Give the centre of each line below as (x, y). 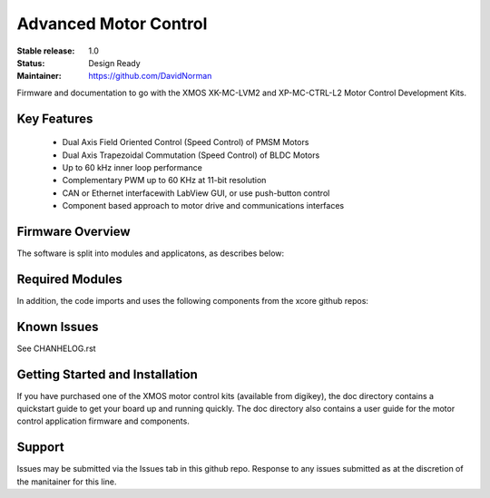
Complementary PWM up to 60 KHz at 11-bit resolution (164, 181)
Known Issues (58, 327)
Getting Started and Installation (108, 374)
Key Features (55, 118)
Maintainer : (39, 76)
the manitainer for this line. (67, 482)
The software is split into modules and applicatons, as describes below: (151, 253)
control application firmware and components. (103, 421)
